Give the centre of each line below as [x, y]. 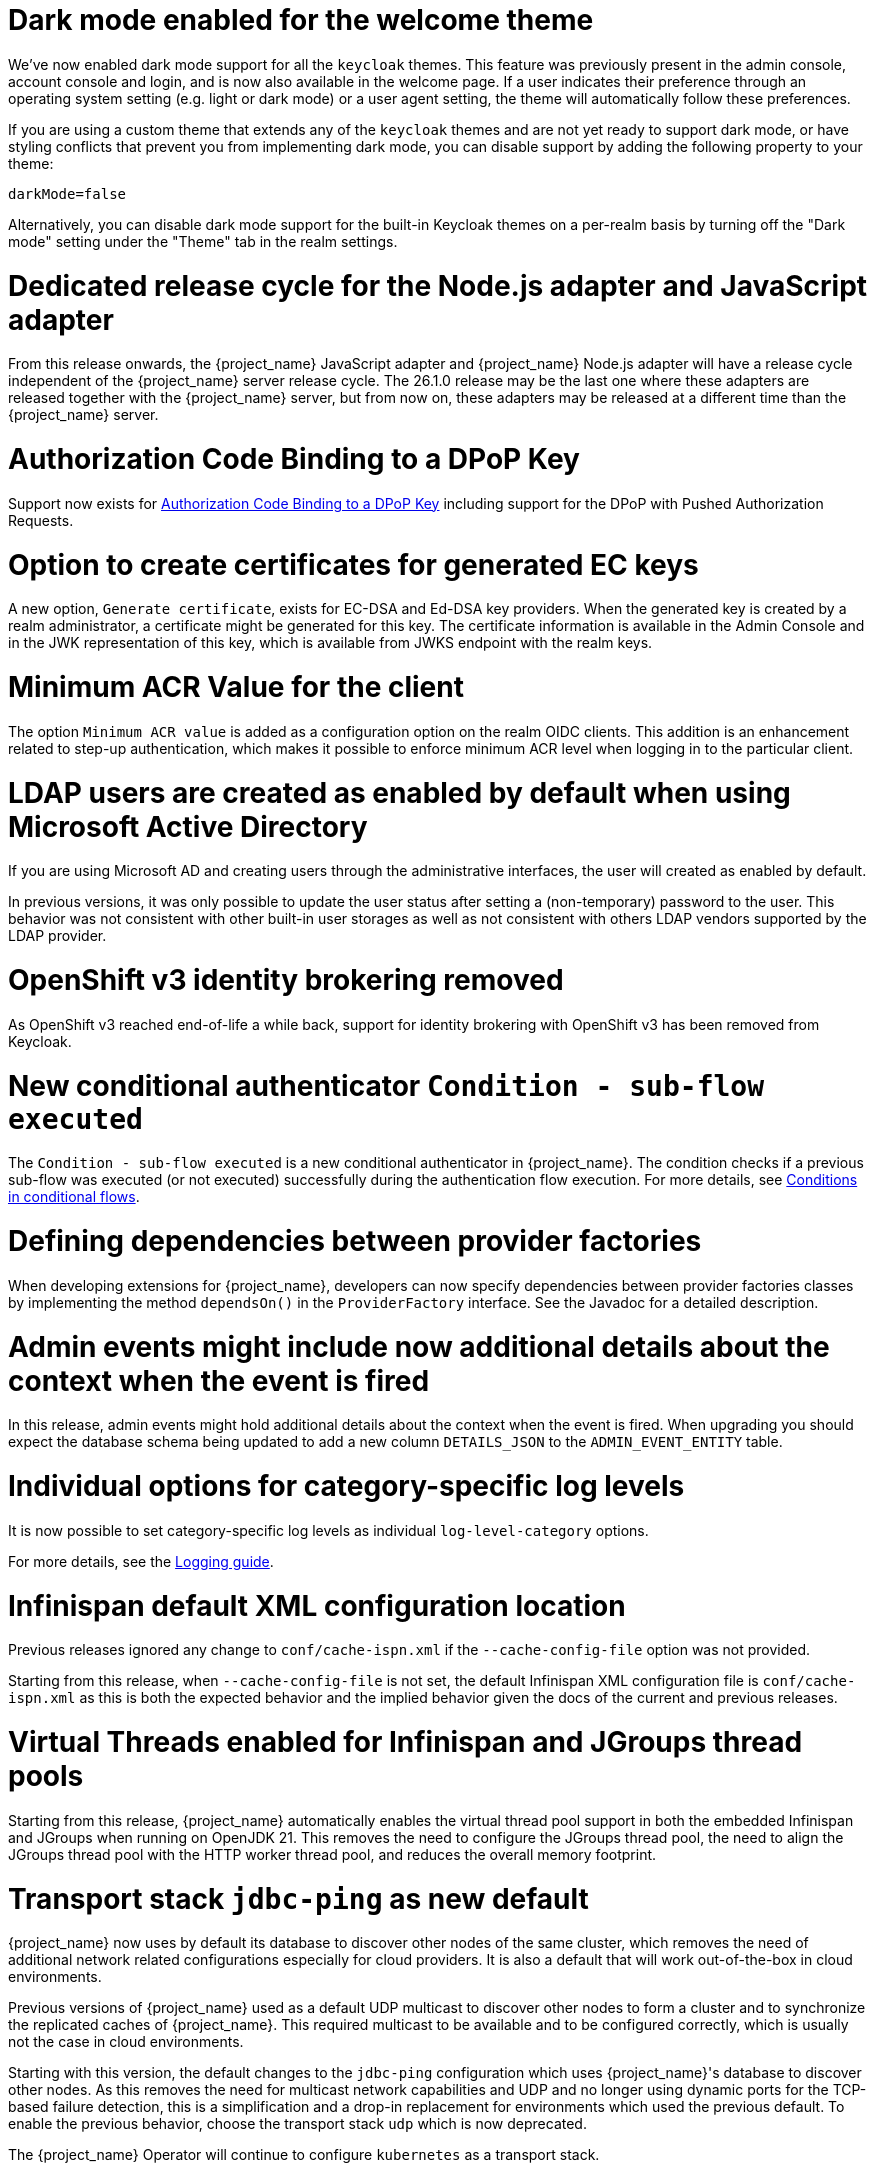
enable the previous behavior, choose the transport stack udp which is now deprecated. [297, 2124]
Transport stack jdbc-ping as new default [298, 1898]
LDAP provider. [57, 936]
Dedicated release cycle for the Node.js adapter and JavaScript [438, 285]
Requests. [41, 520]
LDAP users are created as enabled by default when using [399, 792]
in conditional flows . [74, 1197]
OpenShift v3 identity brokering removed [286, 980]
